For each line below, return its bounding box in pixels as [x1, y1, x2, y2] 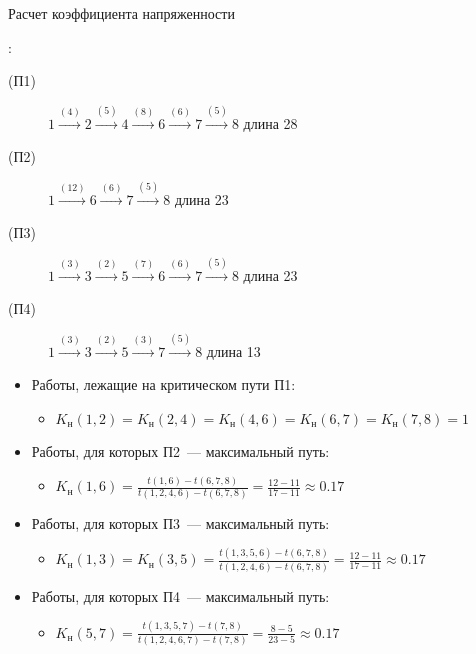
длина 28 [243, 112, 298, 133]
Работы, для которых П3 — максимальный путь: [31, 512, 330, 533]
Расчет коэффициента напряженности [8, 3, 235, 23]
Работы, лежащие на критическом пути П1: [31, 374, 296, 395]
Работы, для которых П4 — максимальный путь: [31, 585, 330, 606]
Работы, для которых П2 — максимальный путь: [31, 441, 330, 462]
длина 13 [206, 340, 261, 361]
